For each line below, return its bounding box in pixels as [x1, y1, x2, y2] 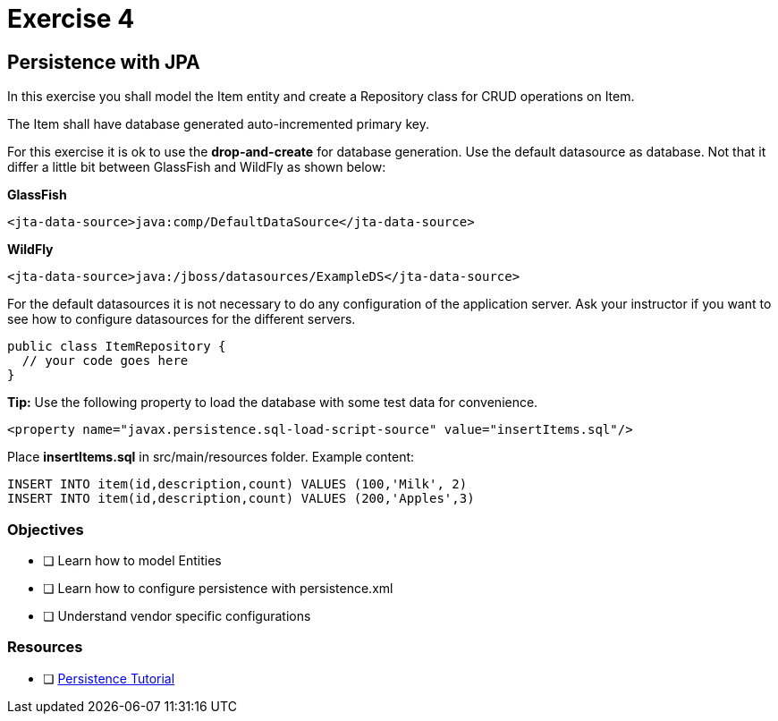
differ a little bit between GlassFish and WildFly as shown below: [7, 159, 386, 175]
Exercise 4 [7, 4, 135, 34]
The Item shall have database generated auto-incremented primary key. [7, 116, 429, 132]
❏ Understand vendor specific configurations [43, 607, 311, 623]
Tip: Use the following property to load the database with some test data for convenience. [7, 394, 538, 411]
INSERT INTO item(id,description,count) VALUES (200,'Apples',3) [7, 491, 475, 506]
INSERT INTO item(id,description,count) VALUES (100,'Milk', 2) [7, 477, 468, 492]
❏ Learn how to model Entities [43, 552, 222, 568]
